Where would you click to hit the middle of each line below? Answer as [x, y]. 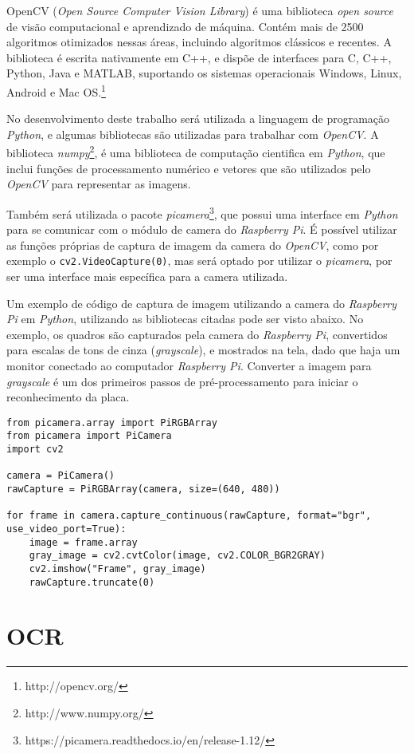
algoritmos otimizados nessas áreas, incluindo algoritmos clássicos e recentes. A [199, 42]
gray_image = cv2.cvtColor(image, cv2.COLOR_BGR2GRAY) [177, 556]
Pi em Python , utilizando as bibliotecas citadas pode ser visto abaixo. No [185, 319]
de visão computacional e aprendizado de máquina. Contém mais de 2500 [185, 26]
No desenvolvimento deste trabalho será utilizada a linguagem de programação [198, 118]
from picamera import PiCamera [89, 436]
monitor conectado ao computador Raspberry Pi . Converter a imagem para [189, 365]
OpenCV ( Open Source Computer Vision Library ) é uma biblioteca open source [200, 10]
